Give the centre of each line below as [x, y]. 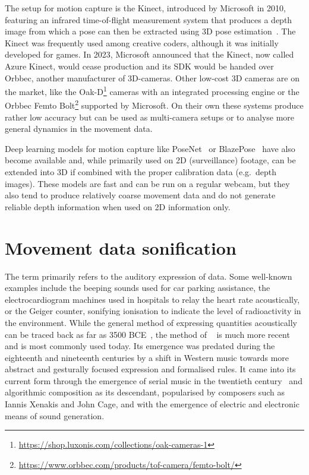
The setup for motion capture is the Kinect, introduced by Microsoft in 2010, [145, 8]
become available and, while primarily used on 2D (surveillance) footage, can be [150, 160]
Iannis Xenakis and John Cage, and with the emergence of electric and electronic [152, 404]
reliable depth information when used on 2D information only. [118, 206]
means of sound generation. [55, 415]
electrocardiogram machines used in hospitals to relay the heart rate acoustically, [152, 299]
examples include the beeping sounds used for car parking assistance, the [138, 288]
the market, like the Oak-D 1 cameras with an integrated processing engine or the [152, 91]
